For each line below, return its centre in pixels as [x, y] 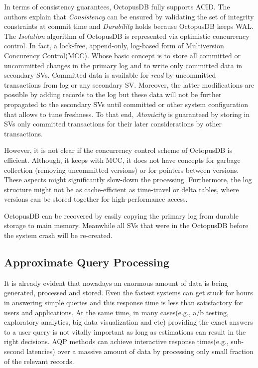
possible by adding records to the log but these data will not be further [113, 94]
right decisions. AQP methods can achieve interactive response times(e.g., [116, 341]
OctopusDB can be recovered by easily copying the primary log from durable [121, 215]
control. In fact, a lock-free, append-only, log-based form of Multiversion [114, 46]
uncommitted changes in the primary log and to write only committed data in [123, 65]
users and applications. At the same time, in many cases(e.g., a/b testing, [116, 312]
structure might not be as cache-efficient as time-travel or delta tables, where [122, 189]
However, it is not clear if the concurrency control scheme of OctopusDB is [118, 150]
